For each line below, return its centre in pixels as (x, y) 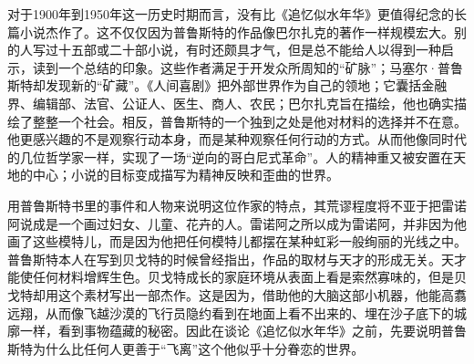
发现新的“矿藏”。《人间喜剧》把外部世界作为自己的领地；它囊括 (233, 85)
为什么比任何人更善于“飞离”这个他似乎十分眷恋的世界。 (198, 348)
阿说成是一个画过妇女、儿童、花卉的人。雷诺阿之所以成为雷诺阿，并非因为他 (237, 223)
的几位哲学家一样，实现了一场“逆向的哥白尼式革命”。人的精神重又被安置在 (231, 156)
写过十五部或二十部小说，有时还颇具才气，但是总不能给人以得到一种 (237, 50)
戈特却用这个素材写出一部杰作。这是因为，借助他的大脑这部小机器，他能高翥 (237, 294)
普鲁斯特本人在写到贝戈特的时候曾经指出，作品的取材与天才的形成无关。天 (231, 259)
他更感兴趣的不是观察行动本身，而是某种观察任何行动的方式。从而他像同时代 (237, 139)
